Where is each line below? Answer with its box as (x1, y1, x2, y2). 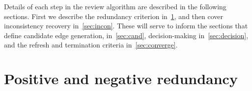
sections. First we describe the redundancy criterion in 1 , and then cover (4, 11, 224, 21)
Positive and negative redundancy (4, 68, 238, 89)
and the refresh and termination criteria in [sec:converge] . (4, 40, 178, 50)
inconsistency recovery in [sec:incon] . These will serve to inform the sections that (4, 21, 248, 31)
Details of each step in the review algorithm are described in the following (4, 1, 226, 11)
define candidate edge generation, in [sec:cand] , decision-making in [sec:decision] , (4, 30, 249, 40)
